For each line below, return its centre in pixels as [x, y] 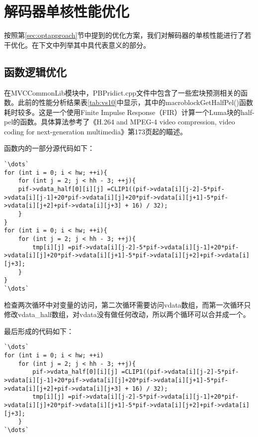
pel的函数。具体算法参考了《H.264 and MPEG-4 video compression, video [120, 122]
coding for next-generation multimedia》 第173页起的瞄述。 [95, 131]
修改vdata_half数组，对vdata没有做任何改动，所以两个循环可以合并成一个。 [127, 314]
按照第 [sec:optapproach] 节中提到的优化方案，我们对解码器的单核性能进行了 [124, 35]
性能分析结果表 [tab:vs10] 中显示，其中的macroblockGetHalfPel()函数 [146, 102]
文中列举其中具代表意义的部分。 [98, 45]
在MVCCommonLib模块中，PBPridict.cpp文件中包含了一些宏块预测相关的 [123, 92]
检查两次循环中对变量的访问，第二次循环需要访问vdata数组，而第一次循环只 [128, 304]
